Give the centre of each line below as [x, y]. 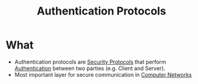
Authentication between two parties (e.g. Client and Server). [90, 68]
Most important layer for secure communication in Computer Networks [103, 74]
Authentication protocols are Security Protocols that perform [90, 62]
